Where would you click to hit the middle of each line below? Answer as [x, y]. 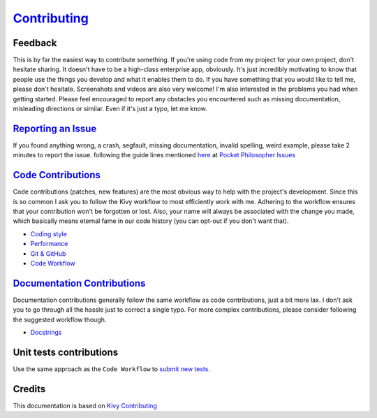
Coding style [49, 233]
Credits [29, 389]
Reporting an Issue [55, 128]
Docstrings [46, 333]
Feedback [35, 43]
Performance [49, 244]
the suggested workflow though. [60, 319]
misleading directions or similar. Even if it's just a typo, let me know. [110, 109]
